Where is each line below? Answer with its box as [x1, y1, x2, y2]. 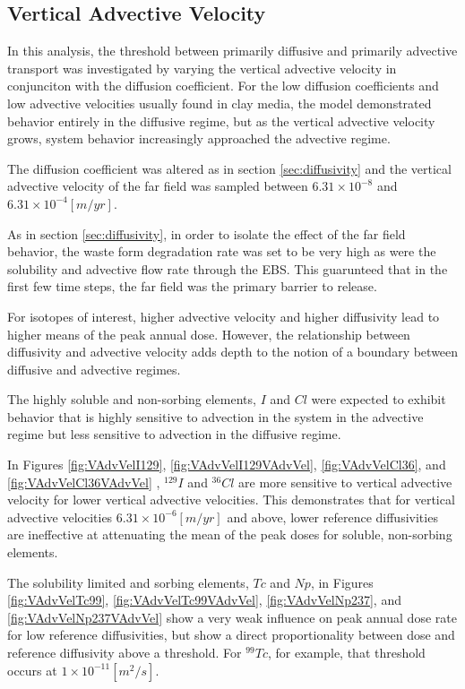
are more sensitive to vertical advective [238, 472, 452, 491]
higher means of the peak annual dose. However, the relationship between [7, 324, 410, 343]
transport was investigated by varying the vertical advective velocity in [7, 58, 397, 77]
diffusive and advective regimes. [7, 359, 181, 378]
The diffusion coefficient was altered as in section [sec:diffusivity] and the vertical [7, 159, 452, 177]
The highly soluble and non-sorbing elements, [7, 390, 256, 409]
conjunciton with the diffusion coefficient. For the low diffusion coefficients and [7, 76, 439, 95]
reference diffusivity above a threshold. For [7, 643, 242, 662]
